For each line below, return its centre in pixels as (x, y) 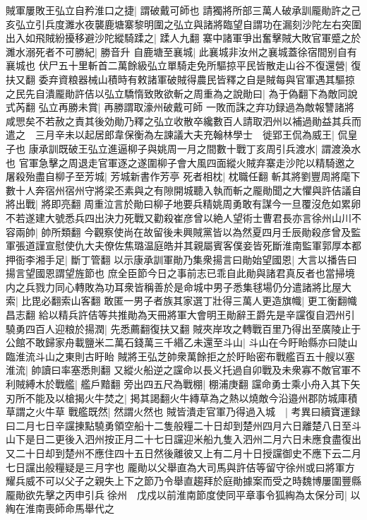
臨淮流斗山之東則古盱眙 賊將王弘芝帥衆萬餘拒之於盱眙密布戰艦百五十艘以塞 (180, 356)
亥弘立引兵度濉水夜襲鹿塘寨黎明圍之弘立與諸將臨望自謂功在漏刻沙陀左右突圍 (183, 24)
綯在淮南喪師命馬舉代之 (60, 508)
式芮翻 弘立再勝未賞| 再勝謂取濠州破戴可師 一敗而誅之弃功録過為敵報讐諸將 (180, 107)
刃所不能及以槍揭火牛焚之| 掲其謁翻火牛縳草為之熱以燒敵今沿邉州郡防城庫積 (182, 397)
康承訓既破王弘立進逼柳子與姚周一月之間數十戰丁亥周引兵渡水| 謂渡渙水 (195, 148)
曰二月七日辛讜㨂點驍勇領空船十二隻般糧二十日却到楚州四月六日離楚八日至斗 (183, 425)
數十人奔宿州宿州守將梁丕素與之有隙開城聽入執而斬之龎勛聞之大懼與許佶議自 (183, 190)
